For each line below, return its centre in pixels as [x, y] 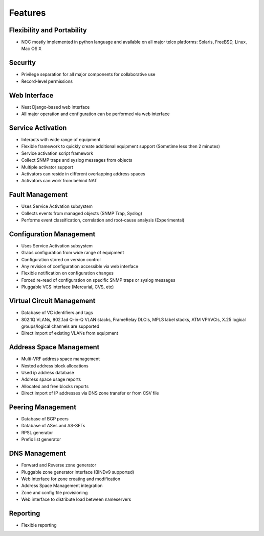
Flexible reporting [39, 525]
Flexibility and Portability [48, 30]
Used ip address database [48, 373]
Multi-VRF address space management [61, 359]
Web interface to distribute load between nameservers [76, 499]
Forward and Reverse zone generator [59, 465]
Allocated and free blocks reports [55, 386]
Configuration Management [52, 234]
